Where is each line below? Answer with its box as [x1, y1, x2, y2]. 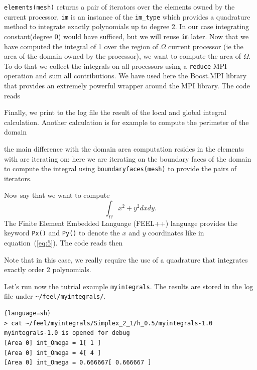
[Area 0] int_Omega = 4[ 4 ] [4, 349, 101, 356]
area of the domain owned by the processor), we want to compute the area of [4, 51, 241, 61]
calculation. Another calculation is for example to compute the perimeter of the [4, 116, 249, 127]
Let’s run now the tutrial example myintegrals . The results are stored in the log [4, 281, 253, 291]
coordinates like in [148, 227, 204, 238]
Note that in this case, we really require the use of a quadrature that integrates [4, 254, 248, 265]
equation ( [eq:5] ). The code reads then [4, 237, 123, 248]
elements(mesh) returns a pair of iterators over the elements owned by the [4, 2, 235, 12]
